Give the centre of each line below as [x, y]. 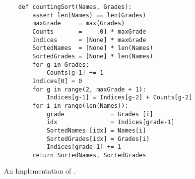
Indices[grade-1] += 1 [84, 147]
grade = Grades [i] [100, 114]
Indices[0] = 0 [57, 81]
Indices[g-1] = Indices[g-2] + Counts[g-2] [119, 98]
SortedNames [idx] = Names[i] [96, 130]
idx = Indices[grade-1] [110, 122]
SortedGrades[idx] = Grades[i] [98, 139]
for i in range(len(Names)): [80, 106]
